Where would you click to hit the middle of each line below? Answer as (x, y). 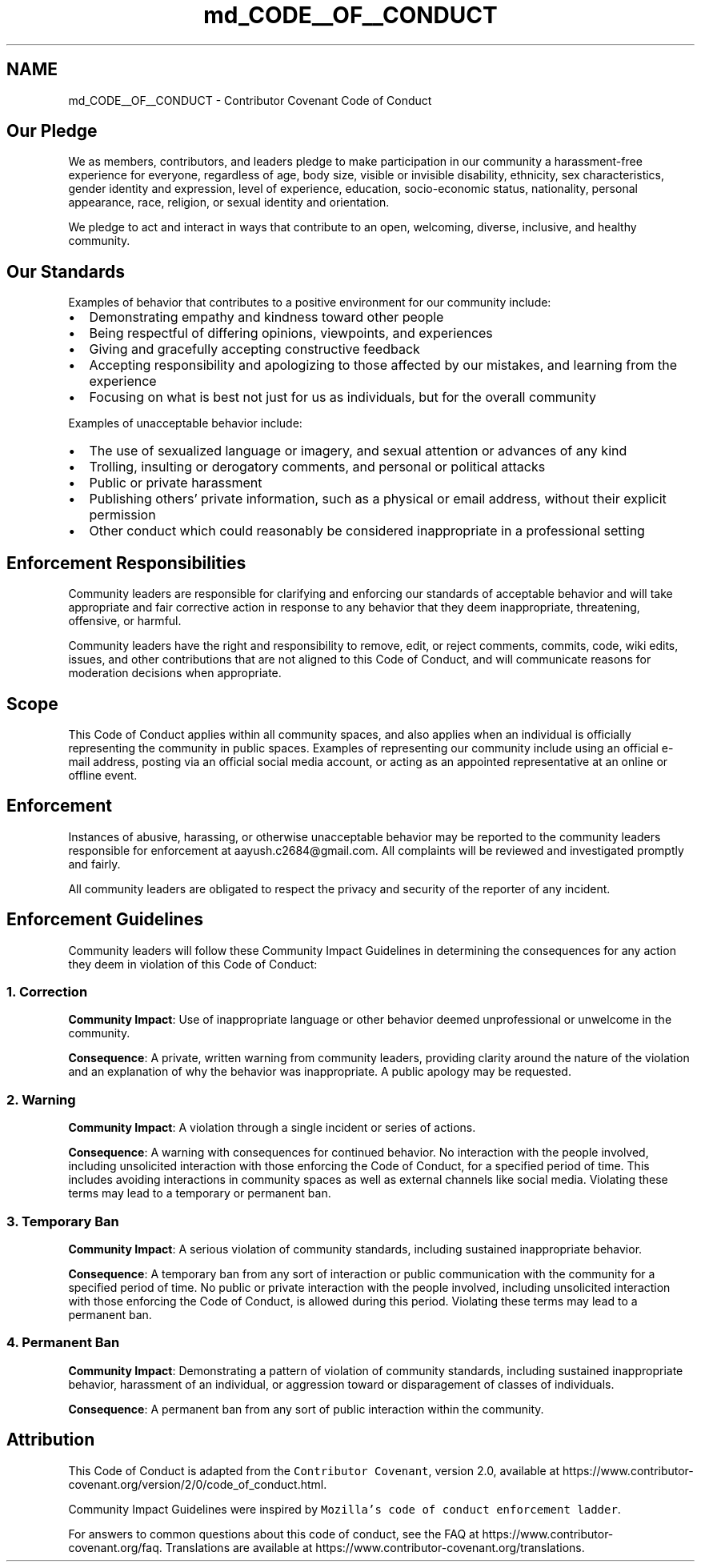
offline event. (103, 775)
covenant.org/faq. (115, 1547)
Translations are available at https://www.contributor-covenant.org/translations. (375, 1547)
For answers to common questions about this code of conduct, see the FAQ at (274, 1534)
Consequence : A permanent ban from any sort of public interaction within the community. (306, 1409)
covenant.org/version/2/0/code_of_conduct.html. (198, 1484)
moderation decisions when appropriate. (175, 673)
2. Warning (41, 1099)
